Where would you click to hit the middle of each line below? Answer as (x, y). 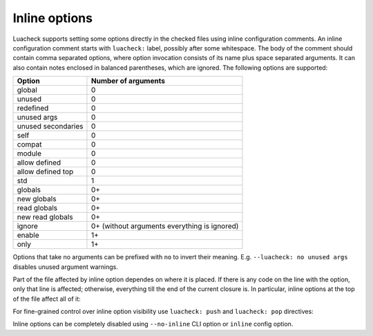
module (29, 153)
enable (28, 235)
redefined (33, 109)
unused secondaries (50, 127)
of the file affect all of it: (47, 299)
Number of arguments (128, 81)
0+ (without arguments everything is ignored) (165, 226)
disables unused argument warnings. (66, 267)
